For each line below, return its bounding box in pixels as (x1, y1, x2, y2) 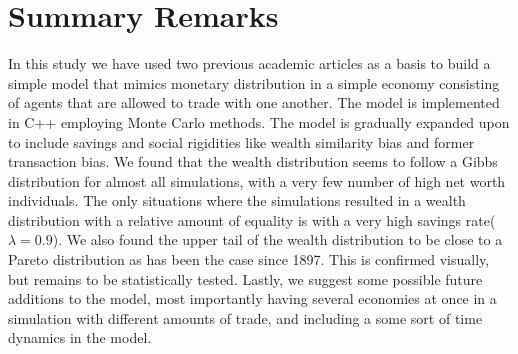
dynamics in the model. (8, 327, 152, 348)
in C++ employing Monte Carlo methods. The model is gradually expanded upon (8, 111, 510, 132)
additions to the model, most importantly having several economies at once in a (8, 288, 497, 309)
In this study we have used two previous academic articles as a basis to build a (8, 53, 491, 74)
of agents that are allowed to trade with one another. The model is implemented (8, 92, 500, 113)
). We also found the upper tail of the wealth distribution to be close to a (52, 229, 503, 250)
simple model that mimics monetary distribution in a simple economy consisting (8, 72, 500, 93)
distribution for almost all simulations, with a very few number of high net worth (8, 170, 506, 191)
